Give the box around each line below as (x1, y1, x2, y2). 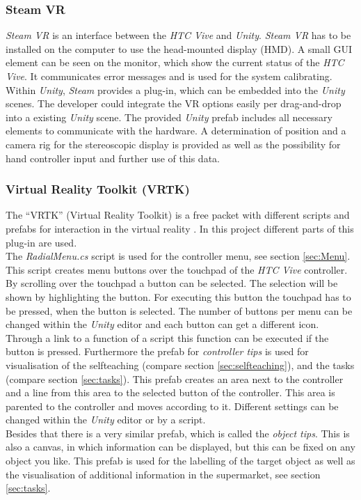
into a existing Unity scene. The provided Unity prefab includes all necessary (6, 109, 332, 124)
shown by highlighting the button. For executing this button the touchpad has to (6, 289, 351, 304)
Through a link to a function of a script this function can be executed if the (6, 330, 329, 345)
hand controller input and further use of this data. (6, 150, 220, 165)
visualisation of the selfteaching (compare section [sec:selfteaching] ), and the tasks (6, 357, 355, 372)
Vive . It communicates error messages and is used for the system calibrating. (6, 69, 332, 83)
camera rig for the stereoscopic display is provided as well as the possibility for (6, 136, 341, 151)
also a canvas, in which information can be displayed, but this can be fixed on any (6, 439, 355, 454)
